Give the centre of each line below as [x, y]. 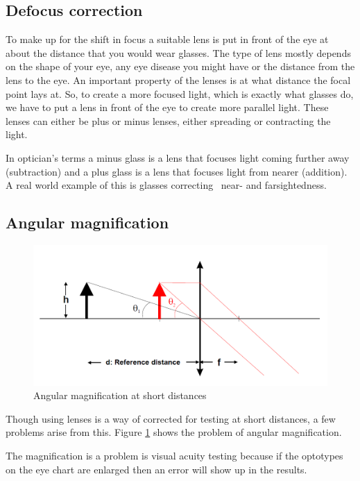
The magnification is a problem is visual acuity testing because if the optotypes [174, 456]
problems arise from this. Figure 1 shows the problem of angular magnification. [174, 432]
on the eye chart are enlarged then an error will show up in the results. [156, 469]
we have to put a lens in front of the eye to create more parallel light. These [167, 107]
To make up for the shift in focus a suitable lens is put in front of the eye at [167, 39]
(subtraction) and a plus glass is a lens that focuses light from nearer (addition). [177, 171]
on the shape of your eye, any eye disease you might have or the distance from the [180, 66]
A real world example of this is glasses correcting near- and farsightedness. [166, 185]
